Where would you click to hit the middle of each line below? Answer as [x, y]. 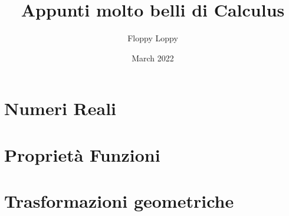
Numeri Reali [60, 108]
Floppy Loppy [153, 38]
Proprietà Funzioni [82, 154]
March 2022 [153, 58]
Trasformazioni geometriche [119, 201]
